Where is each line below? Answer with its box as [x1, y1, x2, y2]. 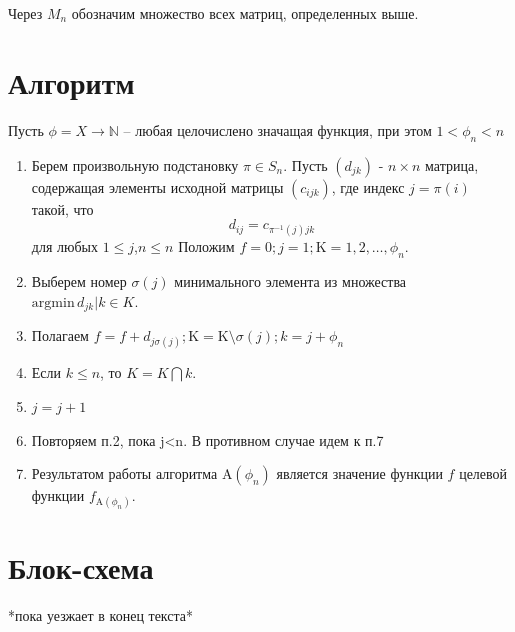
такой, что [31, 198, 94, 219]
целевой [459, 463, 508, 484]
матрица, [425, 154, 479, 175]
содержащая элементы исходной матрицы [31, 176, 284, 197]
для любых [31, 236, 98, 257]
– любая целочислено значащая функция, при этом [123, 119, 432, 140]
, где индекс [331, 176, 405, 197]
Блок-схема [8, 547, 154, 588]
